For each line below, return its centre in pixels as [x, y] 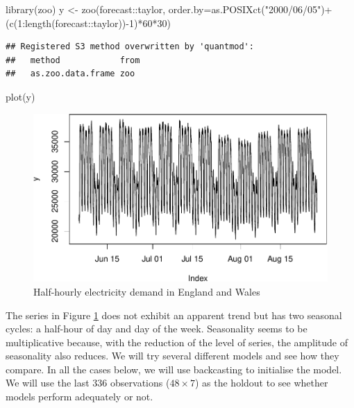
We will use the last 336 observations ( [88, 383]
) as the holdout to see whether [261, 383]
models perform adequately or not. [79, 397]
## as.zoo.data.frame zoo [70, 74]
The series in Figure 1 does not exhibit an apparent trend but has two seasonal [174, 315]
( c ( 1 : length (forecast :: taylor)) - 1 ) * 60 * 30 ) [88, 23]
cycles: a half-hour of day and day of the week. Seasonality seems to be [157, 329]
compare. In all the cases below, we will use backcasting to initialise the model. [174, 369]
